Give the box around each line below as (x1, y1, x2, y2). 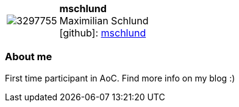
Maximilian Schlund (59, 15, 149, 27)
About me (5, 50, 52, 63)
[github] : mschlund (59, 27, 146, 39)
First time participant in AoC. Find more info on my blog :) (5, 72, 235, 83)
